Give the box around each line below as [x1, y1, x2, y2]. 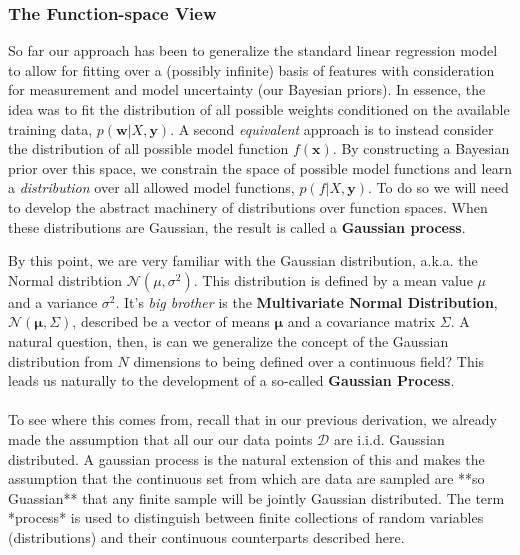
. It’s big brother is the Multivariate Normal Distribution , [115, 291, 498, 312]
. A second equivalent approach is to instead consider [170, 118, 494, 139]
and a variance [8, 291, 98, 312]
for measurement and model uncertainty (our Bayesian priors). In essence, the [8, 79, 486, 100]
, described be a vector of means [72, 311, 270, 332]
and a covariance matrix [287, 311, 436, 332]
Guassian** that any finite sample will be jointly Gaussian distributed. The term [8, 487, 505, 508]
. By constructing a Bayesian [332, 138, 510, 159]
